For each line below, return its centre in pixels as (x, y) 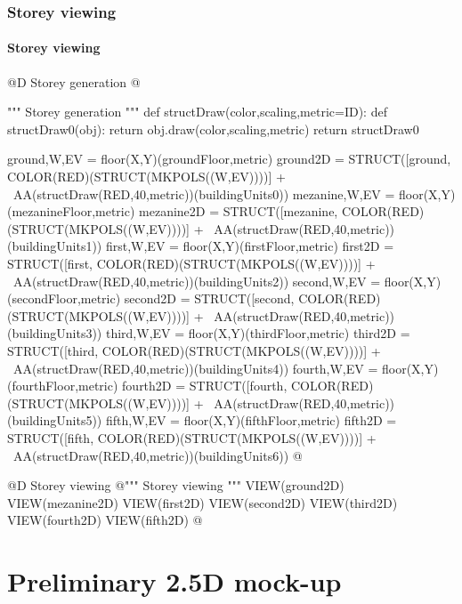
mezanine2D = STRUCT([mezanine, (239, 211)
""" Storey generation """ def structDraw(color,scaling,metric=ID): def (197, 112)
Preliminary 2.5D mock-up (174, 581)
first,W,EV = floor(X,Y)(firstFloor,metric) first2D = (250, 246)
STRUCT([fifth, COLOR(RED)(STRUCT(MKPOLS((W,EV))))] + (192, 437)
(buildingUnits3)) (55, 333)
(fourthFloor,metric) (63, 386)
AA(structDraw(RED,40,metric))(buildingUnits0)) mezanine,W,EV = (204, 193)
